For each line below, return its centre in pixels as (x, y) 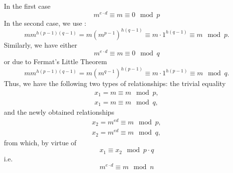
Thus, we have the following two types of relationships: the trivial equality (115, 83)
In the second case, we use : (45, 23)
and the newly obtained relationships (59, 112)
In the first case (27, 6)
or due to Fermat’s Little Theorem (56, 61)
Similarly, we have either (41, 44)
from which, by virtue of (40, 142)
